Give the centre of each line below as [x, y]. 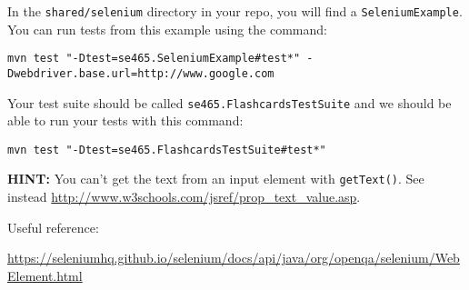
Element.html [45, 275]
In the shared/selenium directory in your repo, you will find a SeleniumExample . [235, 11]
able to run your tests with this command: [125, 120]
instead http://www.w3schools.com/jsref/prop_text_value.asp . [184, 197]
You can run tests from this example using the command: [167, 29]
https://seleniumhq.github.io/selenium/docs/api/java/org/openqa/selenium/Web [234, 258]
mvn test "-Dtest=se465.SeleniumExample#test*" [154, 59]
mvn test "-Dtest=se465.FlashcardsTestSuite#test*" [167, 150]
